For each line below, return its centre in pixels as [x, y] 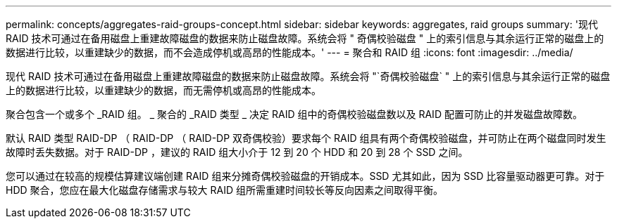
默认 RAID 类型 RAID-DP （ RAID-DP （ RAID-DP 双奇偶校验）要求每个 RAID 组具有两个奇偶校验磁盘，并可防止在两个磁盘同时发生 [306, 138]
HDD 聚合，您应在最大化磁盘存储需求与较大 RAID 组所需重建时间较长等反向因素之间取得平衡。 [224, 190]
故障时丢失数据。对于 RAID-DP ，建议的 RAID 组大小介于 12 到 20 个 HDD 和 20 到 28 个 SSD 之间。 [237, 152]
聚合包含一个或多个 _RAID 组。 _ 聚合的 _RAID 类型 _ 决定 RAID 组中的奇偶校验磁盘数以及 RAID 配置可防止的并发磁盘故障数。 [294, 114]
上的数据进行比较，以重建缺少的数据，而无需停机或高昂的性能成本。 [163, 90]
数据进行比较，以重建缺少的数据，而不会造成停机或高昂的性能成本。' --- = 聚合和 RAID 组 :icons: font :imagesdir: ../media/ [289, 52]
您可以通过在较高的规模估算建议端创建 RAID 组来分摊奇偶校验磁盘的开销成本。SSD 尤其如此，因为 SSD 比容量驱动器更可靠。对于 [305, 176]
